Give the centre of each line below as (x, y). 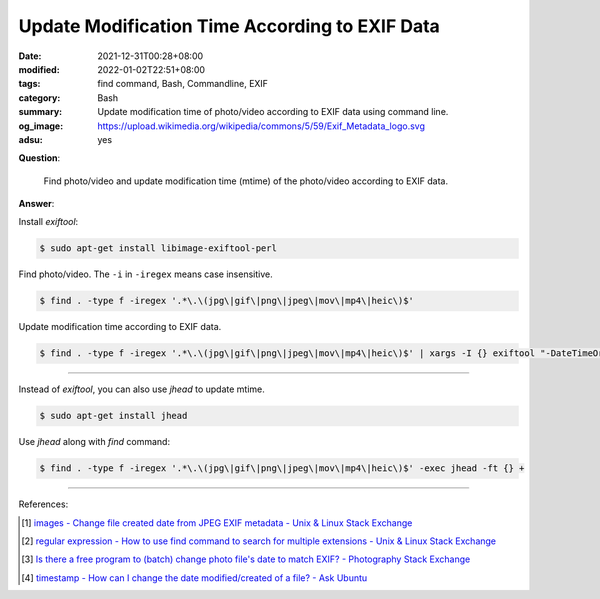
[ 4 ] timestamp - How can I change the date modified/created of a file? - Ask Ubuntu (194, 577)
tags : (29, 84)
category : (39, 97)
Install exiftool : (48, 222)
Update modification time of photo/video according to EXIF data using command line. (273, 112)
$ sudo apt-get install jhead (113, 416)
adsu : (31, 139)
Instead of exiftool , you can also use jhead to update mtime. (141, 389)
